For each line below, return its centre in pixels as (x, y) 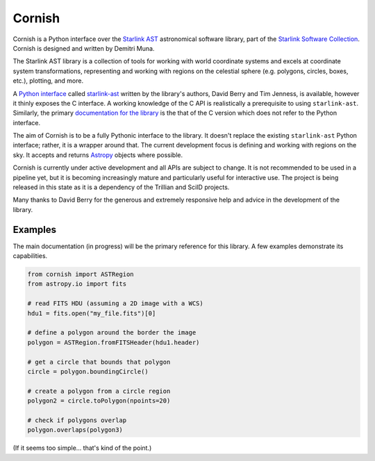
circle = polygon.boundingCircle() (88, 371)
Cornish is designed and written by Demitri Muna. (84, 48)
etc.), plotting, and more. (48, 81)
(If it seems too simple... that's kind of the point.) (82, 448)
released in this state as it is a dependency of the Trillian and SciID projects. (121, 187)
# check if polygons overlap (77, 420)
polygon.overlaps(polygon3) (75, 430)
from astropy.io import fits (77, 284)
